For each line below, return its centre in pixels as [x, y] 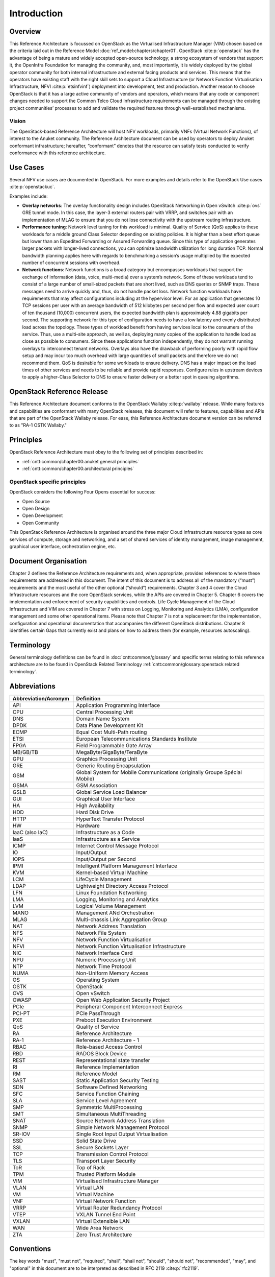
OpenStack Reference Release [59, 392]
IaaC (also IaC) [30, 832]
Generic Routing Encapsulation [113, 765]
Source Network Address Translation [120, 1120]
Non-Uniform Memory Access [112, 973]
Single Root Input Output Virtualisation [122, 1134]
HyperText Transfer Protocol [110, 819]
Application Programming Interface [118, 705]
